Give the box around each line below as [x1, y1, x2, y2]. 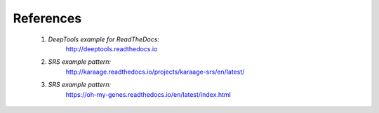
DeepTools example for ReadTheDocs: [48, 35, 159, 44]
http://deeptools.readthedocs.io [65, 44, 158, 53]
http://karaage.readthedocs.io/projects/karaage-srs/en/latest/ [65, 67, 245, 76]
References [13, 11, 82, 26]
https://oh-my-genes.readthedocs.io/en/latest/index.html [65, 90, 231, 98]
